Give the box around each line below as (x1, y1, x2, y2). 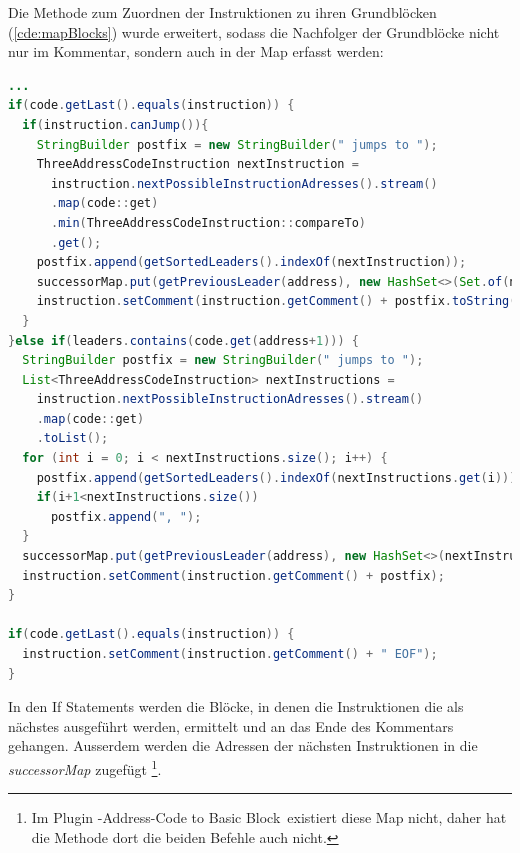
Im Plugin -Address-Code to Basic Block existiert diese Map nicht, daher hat (31, 807, 507, 828)
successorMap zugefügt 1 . (8, 755, 162, 779)
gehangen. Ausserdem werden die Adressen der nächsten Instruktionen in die (8, 735, 478, 756)
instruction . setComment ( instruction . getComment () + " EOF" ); (22, 647, 438, 661)
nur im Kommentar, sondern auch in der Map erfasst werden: (8, 41, 384, 62)
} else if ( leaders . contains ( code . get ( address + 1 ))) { (8, 333, 359, 348)
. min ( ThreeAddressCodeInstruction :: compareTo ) (50, 215, 367, 230)
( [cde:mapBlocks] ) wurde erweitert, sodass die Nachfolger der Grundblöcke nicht (8, 21, 500, 42)
